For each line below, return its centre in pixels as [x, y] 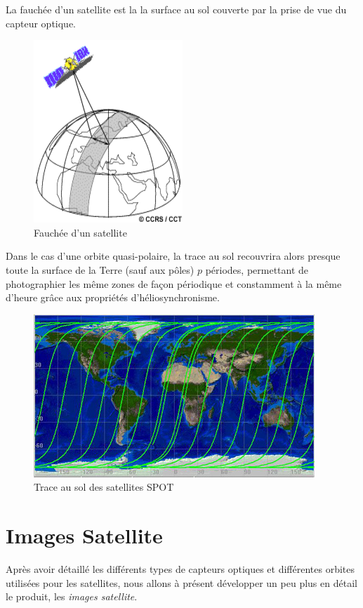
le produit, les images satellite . [72, 596]
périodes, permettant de [257, 269]
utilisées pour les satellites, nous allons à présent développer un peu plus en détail [181, 582]
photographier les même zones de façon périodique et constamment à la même [174, 283]
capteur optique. [41, 23]
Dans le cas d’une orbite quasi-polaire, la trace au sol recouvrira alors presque [173, 256]
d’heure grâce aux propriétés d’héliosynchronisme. [113, 297]
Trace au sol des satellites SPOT [104, 487]
